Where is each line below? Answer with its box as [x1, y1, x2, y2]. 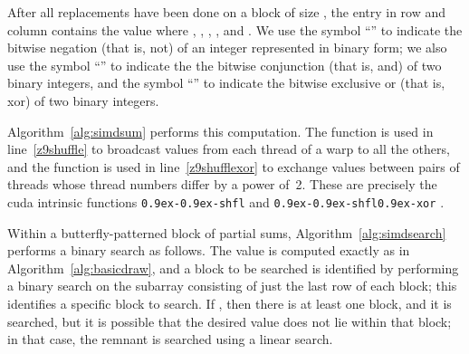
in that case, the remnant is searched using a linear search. [7, 330, 333, 349]
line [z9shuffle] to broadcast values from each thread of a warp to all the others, [7, 139, 450, 158]
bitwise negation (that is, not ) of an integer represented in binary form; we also [7, 38, 447, 57]
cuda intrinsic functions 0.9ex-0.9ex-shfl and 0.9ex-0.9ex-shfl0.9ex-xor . [7, 192, 445, 211]
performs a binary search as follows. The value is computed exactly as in [7, 241, 410, 260]
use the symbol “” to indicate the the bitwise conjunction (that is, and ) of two [7, 55, 442, 74]
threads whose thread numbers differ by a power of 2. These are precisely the [7, 175, 437, 194]
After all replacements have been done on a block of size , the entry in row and [7, 3, 446, 21]
